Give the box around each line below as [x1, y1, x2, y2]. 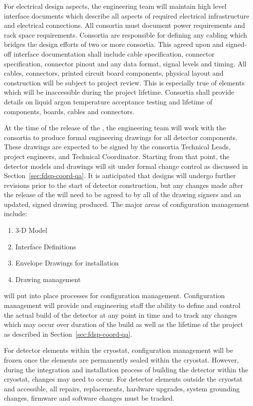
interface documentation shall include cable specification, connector [13, 48, 214, 59]
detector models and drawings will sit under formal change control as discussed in [4, 161, 248, 171]
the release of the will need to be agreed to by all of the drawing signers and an [4, 189, 241, 200]
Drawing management [15, 274, 81, 284]
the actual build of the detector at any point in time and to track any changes [4, 309, 237, 320]
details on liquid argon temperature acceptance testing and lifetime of [4, 96, 213, 106]
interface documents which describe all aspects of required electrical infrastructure [4, 10, 250, 20]
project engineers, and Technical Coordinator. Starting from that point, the [4, 151, 230, 161]
